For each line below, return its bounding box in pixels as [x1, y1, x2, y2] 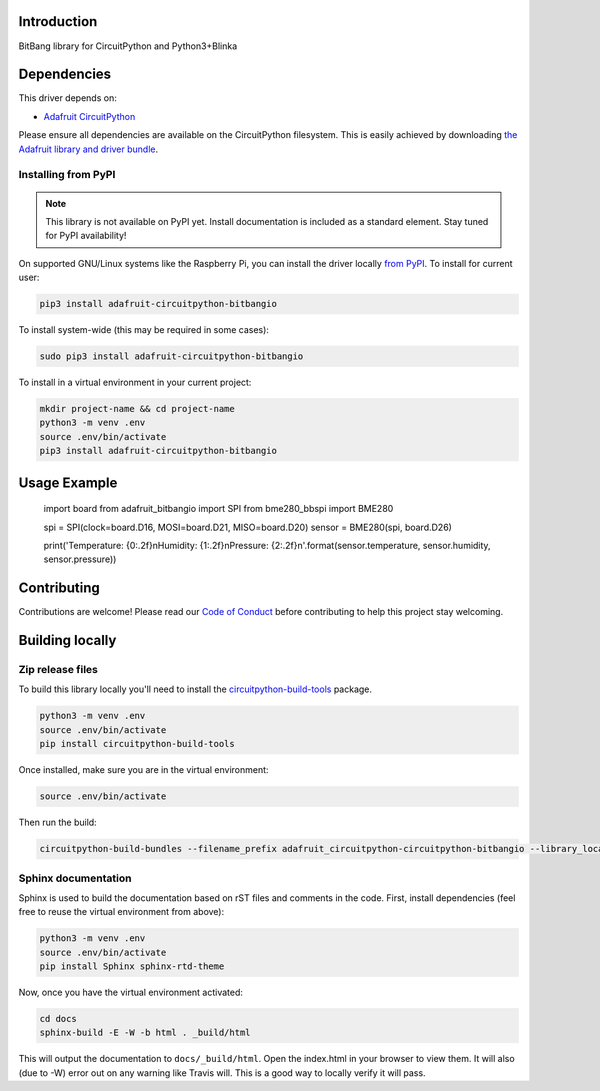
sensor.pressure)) [43, 553, 117, 565]
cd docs [39, 1013, 77, 1024]
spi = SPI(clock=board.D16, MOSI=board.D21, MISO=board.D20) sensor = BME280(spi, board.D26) [43, 521, 452, 533]
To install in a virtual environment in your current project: [18, 376, 252, 389]
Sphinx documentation [18, 871, 132, 885]
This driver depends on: [18, 92, 117, 104]
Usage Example [18, 474, 118, 491]
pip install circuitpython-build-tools [39, 738, 235, 750]
